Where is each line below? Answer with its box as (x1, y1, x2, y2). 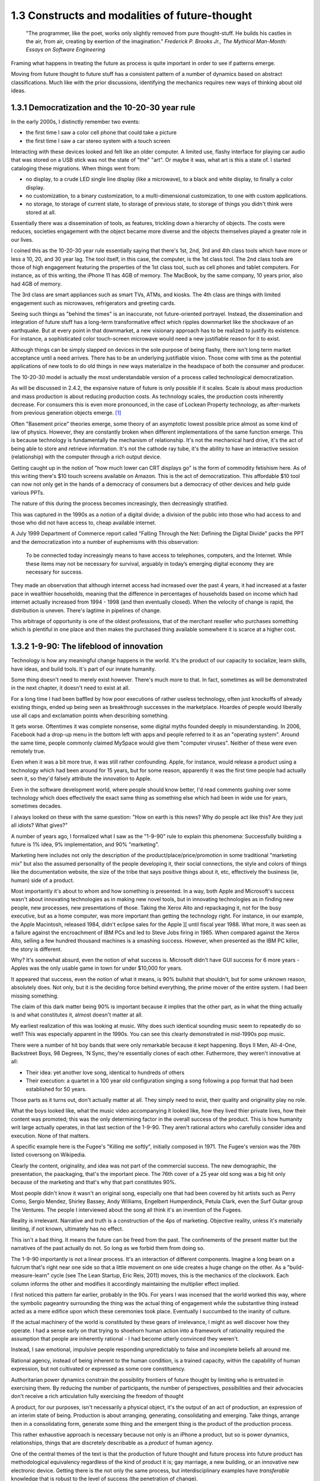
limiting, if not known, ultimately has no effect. (11, 1225, 124, 1232)
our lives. (11, 236, 34, 243)
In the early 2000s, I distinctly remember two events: (11, 118, 140, 125)
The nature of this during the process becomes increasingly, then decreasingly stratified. (11, 500, 228, 507)
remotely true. (11, 748, 46, 755)
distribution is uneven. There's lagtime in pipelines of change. (11, 607, 162, 614)
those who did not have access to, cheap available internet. (11, 519, 156, 526)
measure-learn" (11, 1272, 50, 1279)
